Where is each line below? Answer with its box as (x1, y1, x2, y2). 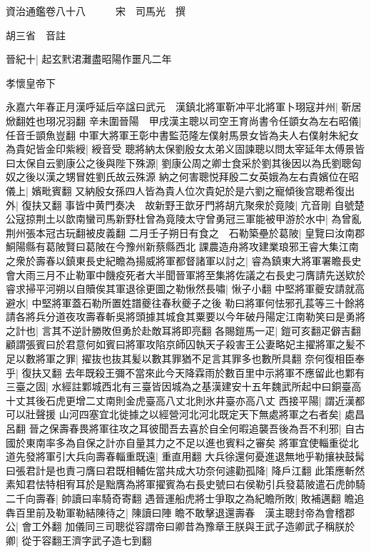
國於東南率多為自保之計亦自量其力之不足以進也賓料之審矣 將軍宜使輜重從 (6, 435, 349, 450)
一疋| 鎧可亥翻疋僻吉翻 (255, 323, 361, 338)
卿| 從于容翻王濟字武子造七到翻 (6, 532, 152, 547)
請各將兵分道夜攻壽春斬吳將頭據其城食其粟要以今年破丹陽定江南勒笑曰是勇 (6, 309, 355, 324)
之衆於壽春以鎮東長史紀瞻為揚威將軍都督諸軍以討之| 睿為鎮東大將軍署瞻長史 (6, 253, 362, 268)
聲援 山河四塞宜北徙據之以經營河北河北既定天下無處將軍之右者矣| (35, 407, 342, 422)
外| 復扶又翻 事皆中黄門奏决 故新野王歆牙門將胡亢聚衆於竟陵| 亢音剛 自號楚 (6, 197, 365, 212)
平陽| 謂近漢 (298, 392, 355, 407)
